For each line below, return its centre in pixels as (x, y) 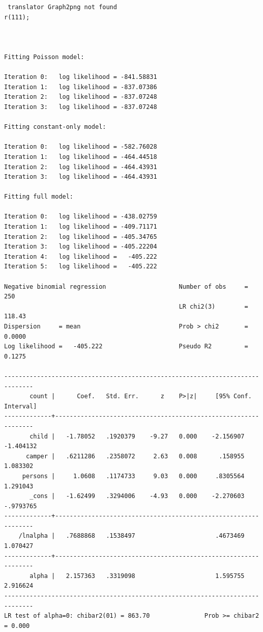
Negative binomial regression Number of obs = (126, 286)
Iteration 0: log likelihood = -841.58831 (81, 77)
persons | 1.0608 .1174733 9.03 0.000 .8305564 (133, 476)
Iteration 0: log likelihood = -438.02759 (81, 217)
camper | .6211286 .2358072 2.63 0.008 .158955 (135, 456)
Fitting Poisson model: (44, 57)
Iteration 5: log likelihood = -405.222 (81, 267)
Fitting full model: (39, 197)
